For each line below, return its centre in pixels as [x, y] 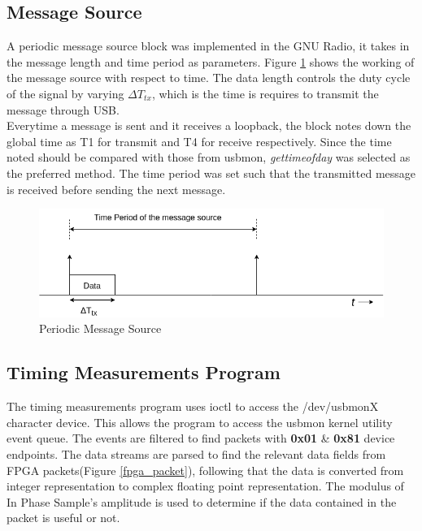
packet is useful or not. [63, 518]
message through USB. [63, 109]
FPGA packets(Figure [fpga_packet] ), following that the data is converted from [205, 470]
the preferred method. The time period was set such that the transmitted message [211, 173]
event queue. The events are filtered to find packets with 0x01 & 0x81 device [201, 438]
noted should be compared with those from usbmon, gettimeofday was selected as [209, 157]
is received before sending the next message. [116, 189]
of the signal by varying [65, 93]
